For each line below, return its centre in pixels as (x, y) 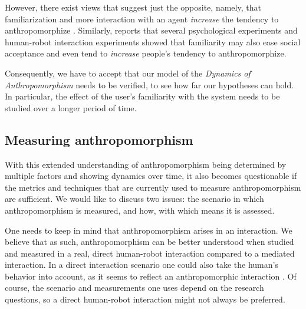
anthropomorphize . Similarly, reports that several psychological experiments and (151, 30)
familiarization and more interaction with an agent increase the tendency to (142, 19)
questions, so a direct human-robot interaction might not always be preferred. (145, 299)
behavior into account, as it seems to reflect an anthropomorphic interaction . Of (151, 276)
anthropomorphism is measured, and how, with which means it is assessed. (140, 210)
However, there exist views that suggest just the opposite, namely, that (133, 7)
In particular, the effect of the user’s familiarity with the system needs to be (142, 96)
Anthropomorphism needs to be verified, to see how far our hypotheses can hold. (149, 84)
